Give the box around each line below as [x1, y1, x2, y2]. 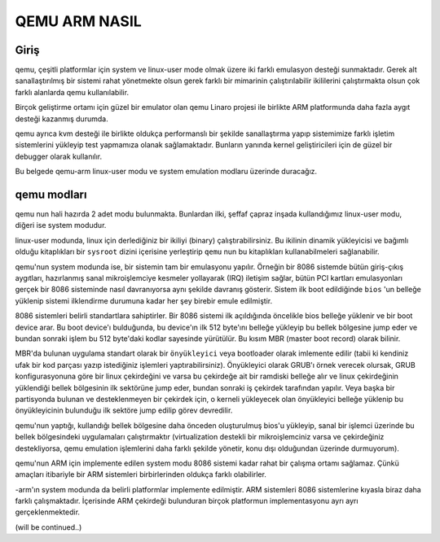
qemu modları [15, 188, 87, 201]
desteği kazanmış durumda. [15, 114, 109, 124]
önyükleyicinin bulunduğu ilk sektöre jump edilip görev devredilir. [15, 405, 233, 415]
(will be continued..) [15, 522, 82, 532]
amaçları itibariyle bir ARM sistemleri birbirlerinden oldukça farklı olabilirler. [15, 470, 266, 479]
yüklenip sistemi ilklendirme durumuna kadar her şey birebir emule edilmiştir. [15, 295, 273, 305]
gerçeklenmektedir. [15, 507, 81, 517]
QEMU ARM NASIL [15, 12, 142, 30]
